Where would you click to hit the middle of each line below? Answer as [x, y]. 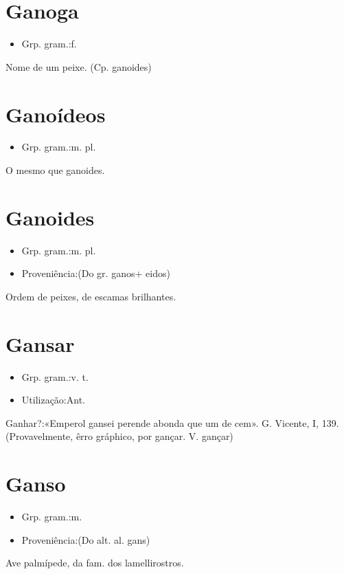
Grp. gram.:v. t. [55, 376]
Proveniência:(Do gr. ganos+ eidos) [96, 273]
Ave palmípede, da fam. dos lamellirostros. [95, 563]
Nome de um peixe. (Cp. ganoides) [79, 66]
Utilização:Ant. [53, 400]
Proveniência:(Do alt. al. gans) [86, 539]
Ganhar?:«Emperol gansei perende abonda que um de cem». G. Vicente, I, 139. [172, 422]
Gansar [40, 343]
